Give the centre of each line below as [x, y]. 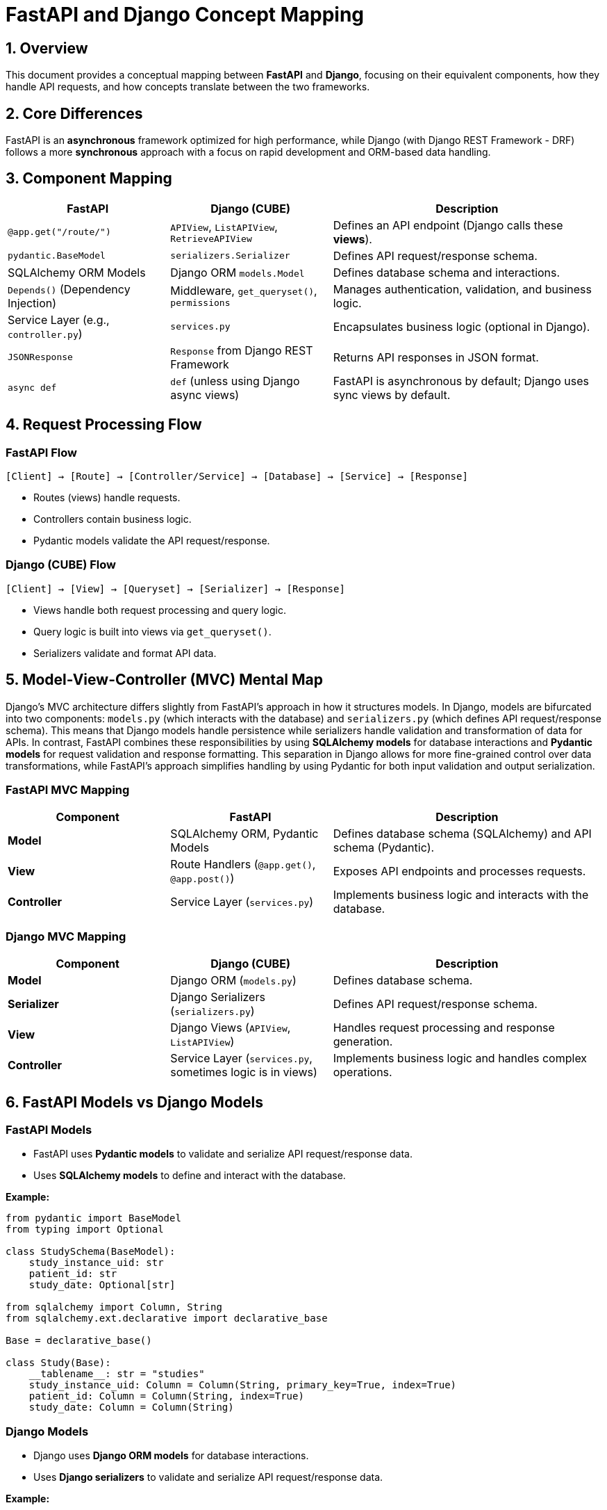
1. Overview [47, 48]
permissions [200, 303]
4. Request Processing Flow [104, 425]
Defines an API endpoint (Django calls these [448, 225]
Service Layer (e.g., [59, 319]
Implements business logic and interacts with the [461, 895]
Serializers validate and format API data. [125, 653]
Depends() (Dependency [69, 289]
